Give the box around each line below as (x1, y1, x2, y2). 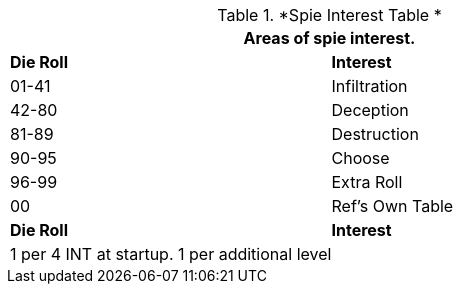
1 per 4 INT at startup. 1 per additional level (10, 244, 332, 264)
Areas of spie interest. (243, 28, 416, 48)
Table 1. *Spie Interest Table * (217, 5, 442, 25)
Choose (331, 148, 390, 168)
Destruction (331, 124, 419, 144)
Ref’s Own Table (331, 196, 454, 216)
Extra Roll (331, 172, 403, 192)
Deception (331, 100, 409, 120)
